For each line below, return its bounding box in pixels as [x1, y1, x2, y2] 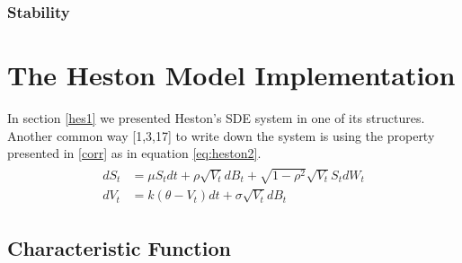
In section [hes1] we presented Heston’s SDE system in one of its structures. [7, 108, 425, 127]
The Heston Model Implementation [7, 57, 456, 93]
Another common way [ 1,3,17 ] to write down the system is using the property [7, 126, 435, 145]
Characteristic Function [7, 233, 231, 261]
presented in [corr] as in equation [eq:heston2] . [7, 144, 262, 162]
